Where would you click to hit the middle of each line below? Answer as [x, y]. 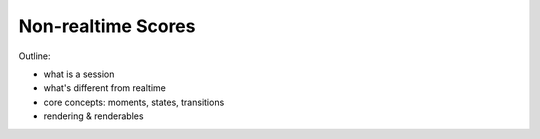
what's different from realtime [105, 88]
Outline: [34, 56]
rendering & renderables [93, 116]
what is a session [79, 74]
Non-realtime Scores [107, 26]
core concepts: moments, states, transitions [134, 102]
